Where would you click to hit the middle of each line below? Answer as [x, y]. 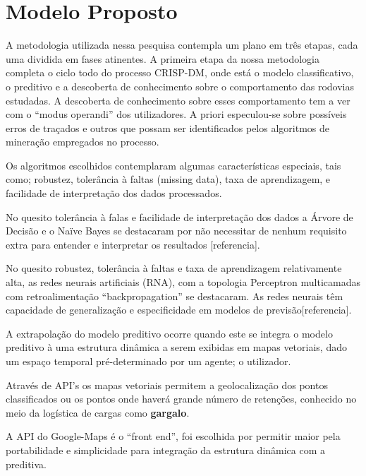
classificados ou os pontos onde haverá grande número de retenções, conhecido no [181, 399]
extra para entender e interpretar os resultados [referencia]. [133, 244]
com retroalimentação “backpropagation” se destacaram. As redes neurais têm [175, 296]
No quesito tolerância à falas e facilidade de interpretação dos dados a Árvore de [179, 216]
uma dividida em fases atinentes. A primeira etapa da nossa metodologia [163, 58]
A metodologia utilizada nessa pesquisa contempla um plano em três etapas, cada [182, 45]
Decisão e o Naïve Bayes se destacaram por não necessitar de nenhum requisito [176, 231]
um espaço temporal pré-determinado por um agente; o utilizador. [148, 361]
